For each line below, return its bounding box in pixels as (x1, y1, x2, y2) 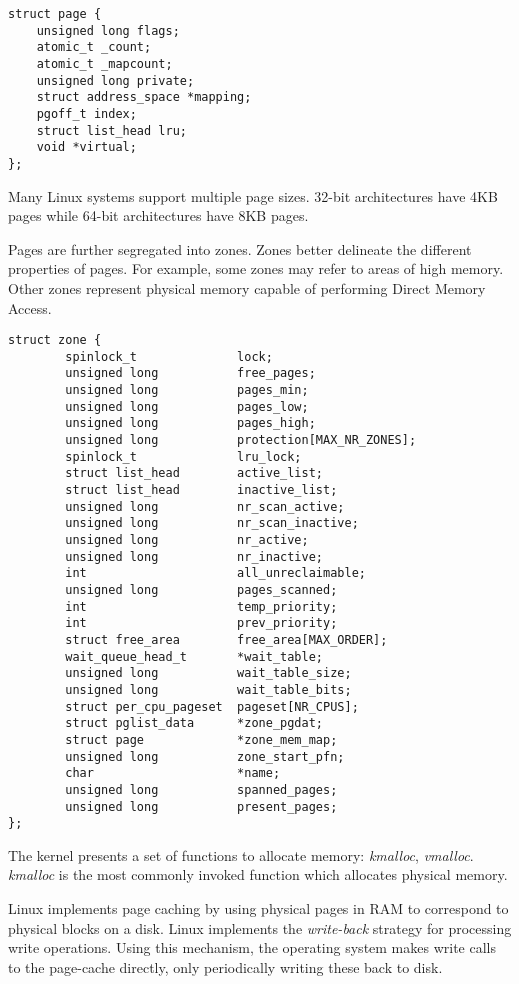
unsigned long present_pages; (65, 799, 338, 814)
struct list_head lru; (36, 123, 187, 138)
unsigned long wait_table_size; (65, 666, 352, 681)
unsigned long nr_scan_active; (65, 499, 345, 514)
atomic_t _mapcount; (36, 56, 173, 71)
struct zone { (8, 333, 102, 348)
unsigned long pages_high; (65, 416, 316, 431)
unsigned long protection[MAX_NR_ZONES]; (65, 433, 417, 448)
